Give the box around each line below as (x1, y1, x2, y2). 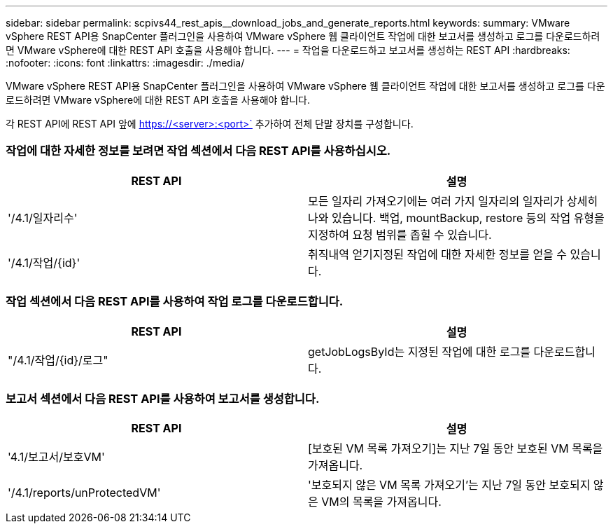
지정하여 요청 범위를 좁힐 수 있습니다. (308, 227, 492, 242)
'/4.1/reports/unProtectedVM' (8, 486, 161, 500)
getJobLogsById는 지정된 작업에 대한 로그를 (308, 344, 531, 359)
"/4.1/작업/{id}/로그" (8, 352, 108, 367)
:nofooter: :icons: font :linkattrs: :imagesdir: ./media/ (6, 57, 245, 69)
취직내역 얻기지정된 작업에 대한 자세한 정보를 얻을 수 (308, 247, 568, 261)
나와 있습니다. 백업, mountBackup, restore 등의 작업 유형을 (308, 210, 605, 225)
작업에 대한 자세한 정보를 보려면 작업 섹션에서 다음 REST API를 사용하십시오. (6, 144, 391, 158)
